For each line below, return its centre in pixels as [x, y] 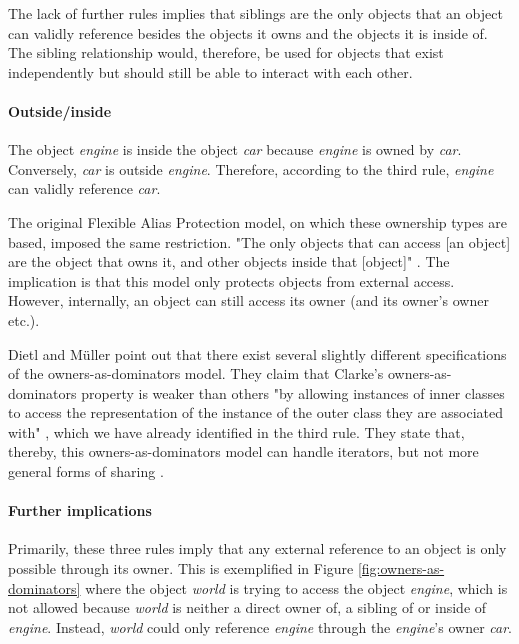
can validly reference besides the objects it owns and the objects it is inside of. [248, 32]
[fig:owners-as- [401, 568]
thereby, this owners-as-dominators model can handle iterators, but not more [243, 451]
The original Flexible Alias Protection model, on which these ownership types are [258, 221]
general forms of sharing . [86, 471]
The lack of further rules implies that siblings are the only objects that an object [255, 13]
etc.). [24, 319]
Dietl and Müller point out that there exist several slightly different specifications [257, 353]
